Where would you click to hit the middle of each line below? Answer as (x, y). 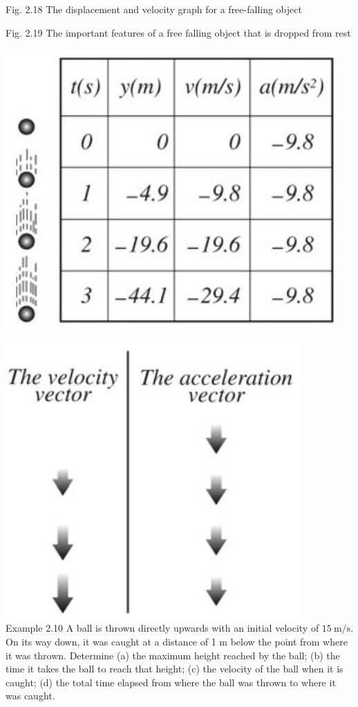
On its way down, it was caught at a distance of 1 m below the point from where (177, 641)
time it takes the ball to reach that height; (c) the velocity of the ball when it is (175, 669)
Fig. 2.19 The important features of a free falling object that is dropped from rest (178, 32)
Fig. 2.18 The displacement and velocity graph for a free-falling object (154, 9)
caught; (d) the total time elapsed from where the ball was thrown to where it (171, 682)
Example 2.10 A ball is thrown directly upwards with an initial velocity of (162, 628)
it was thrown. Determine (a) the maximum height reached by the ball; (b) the (173, 655)
